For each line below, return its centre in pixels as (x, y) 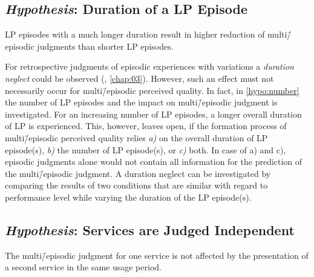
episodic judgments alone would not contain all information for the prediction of (154, 162)
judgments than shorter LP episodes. (105, 46)
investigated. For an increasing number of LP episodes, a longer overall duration (153, 114)
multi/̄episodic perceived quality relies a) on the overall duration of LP (136, 137)
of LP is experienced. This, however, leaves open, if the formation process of (146, 126)
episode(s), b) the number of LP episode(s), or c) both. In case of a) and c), (146, 149)
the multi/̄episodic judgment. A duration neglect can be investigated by (138, 173)
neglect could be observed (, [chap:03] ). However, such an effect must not (139, 78)
